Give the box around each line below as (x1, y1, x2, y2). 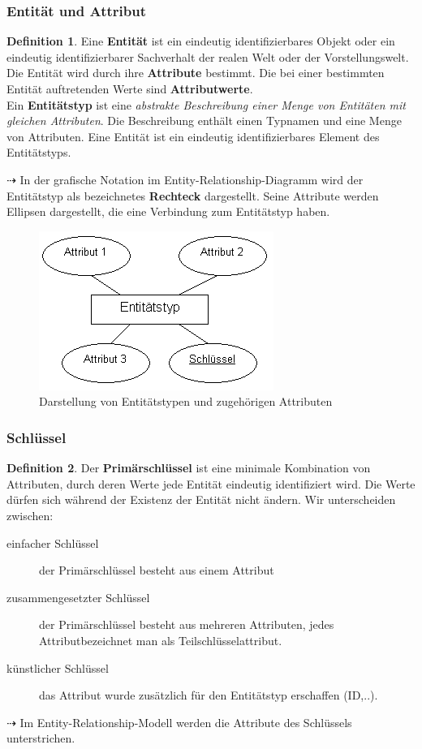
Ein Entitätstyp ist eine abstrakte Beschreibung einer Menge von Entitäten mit (6, 96, 406, 113)
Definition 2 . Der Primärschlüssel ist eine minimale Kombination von (6, 459, 371, 476)
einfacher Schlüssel (6, 534, 99, 551)
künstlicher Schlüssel (6, 659, 109, 676)
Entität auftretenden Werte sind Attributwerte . (6, 80, 253, 97)
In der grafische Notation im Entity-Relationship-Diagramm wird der (19, 170, 364, 187)
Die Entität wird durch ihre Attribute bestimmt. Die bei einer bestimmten (6, 64, 385, 81)
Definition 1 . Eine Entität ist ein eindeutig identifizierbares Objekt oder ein (6, 32, 395, 50)
